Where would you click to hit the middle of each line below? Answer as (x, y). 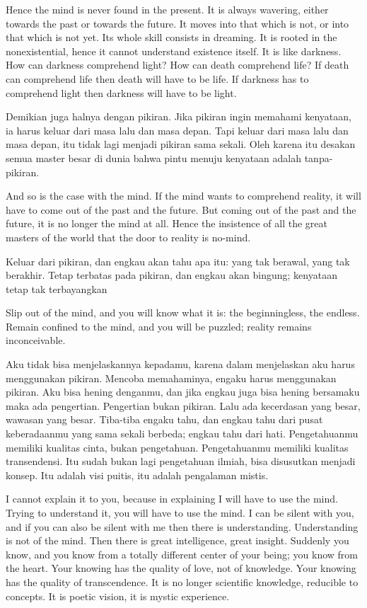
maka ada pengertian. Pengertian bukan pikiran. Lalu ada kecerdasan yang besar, (183, 405)
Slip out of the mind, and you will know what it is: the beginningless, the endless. (183, 312)
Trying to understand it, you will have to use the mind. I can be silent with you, (180, 512)
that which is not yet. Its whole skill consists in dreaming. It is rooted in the (171, 37)
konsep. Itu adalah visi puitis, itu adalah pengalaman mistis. (137, 475)
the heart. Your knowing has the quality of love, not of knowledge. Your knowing (181, 568)
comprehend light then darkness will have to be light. (121, 92)
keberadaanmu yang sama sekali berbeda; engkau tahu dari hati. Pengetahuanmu (182, 434)
